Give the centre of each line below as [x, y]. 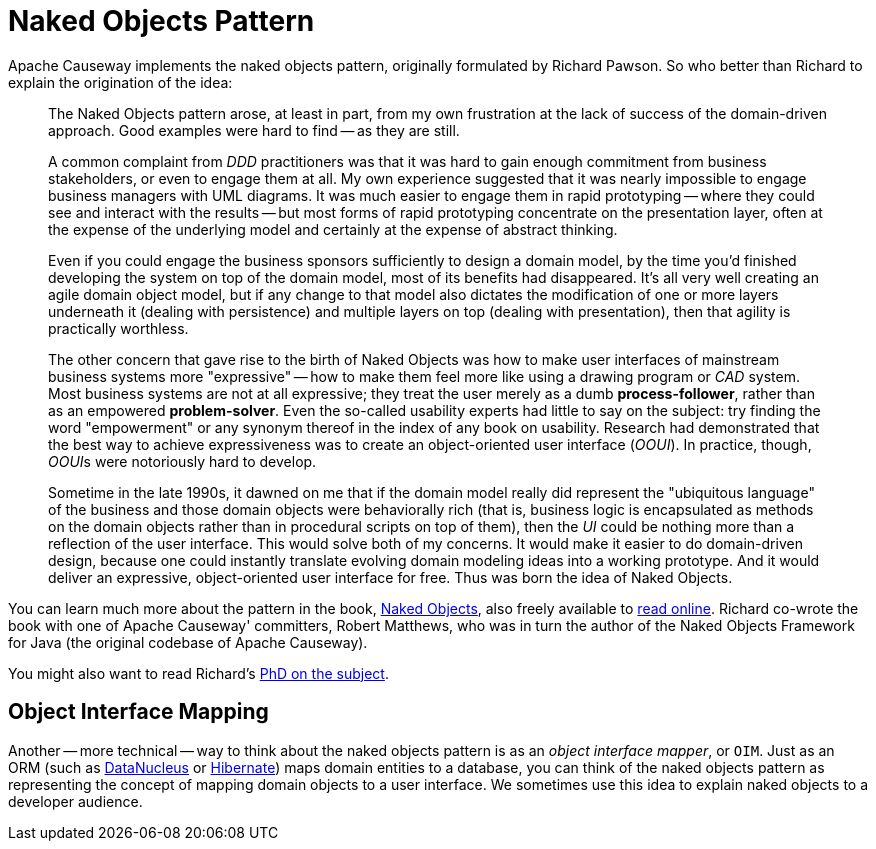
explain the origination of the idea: [120, 82]
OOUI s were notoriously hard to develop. [182, 461]
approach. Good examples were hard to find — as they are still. [254, 130]
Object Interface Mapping [138, 712]
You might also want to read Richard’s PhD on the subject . [198, 673]
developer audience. [75, 801]
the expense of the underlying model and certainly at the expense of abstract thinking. [333, 229]
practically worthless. [118, 328]
